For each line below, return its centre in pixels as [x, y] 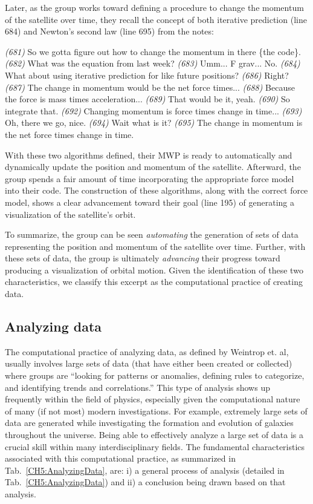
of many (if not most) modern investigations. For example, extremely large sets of [156, 411]
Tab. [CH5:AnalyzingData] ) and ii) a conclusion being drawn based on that [145, 482]
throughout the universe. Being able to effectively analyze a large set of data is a [154, 435]
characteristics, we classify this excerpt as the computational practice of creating [154, 282]
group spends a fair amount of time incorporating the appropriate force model [150, 178]
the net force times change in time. [69, 134]
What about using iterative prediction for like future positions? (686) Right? [147, 75]
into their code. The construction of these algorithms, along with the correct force [156, 190]
